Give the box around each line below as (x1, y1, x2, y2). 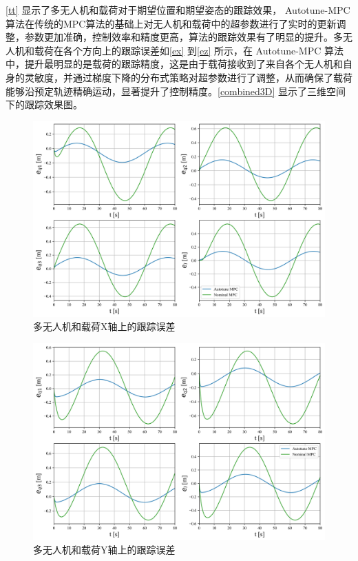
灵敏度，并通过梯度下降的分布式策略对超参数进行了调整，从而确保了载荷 (24, 70, 352, 84)
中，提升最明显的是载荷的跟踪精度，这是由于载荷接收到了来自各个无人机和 (6, 57, 343, 71)
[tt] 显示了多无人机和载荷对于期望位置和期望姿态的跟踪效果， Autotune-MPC (6, 3, 350, 17)
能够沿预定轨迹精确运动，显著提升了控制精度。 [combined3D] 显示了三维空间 (6, 83, 346, 98)
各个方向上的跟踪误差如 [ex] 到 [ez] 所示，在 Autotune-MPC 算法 (63, 43, 344, 57)
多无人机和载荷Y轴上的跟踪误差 (33, 542, 176, 557)
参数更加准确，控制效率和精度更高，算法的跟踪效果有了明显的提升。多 (24, 30, 343, 44)
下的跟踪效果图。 (6, 97, 83, 112)
